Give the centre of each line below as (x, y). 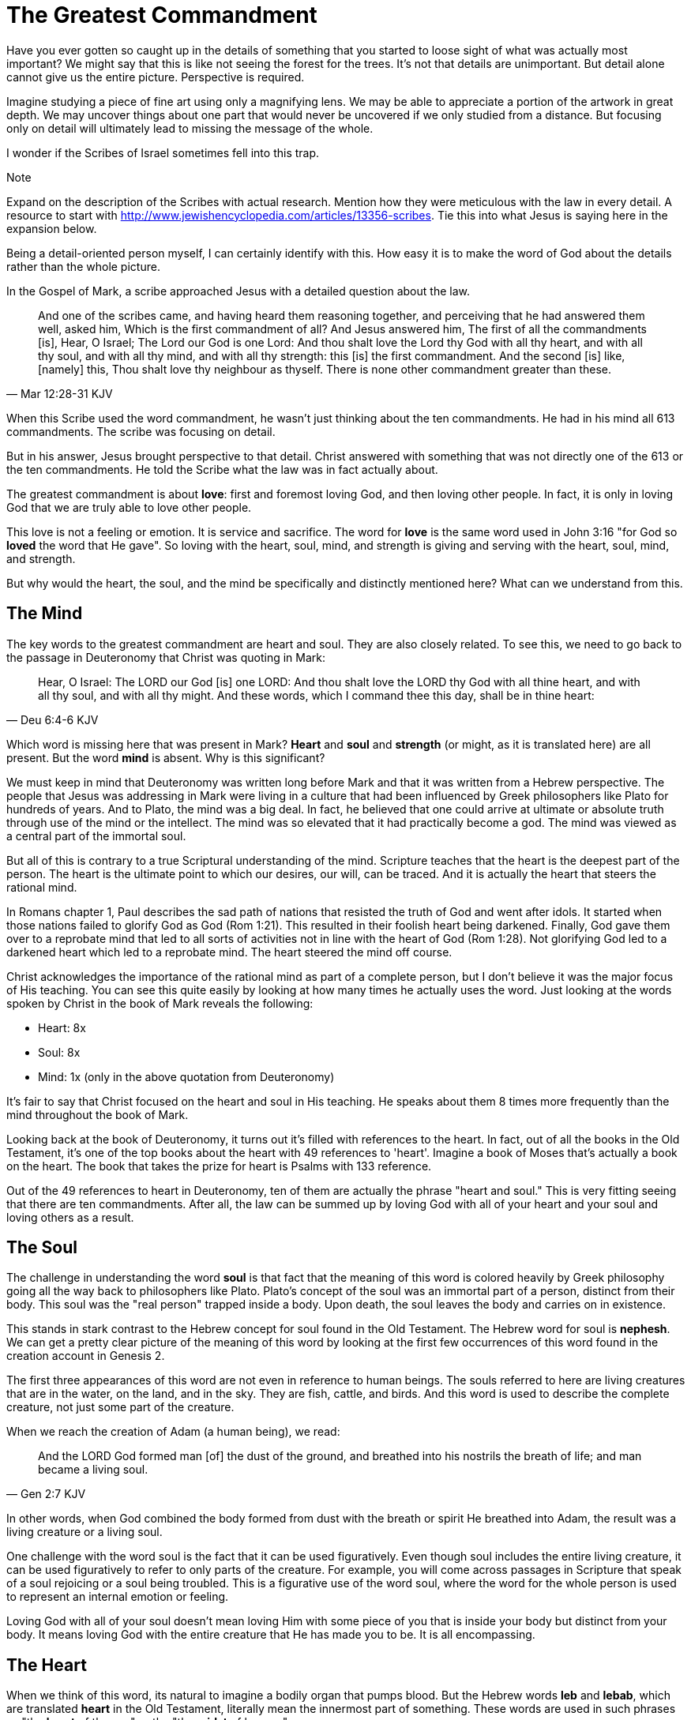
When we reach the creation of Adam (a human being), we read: (173, 1432)
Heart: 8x (62, 1027)
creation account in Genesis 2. (86, 1356)
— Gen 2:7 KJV (46, 1494)
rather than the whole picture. (83, 266)
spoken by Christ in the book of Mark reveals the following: (160, 1003)
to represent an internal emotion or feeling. (118, 1597)
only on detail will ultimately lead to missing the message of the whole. (190, 128)
